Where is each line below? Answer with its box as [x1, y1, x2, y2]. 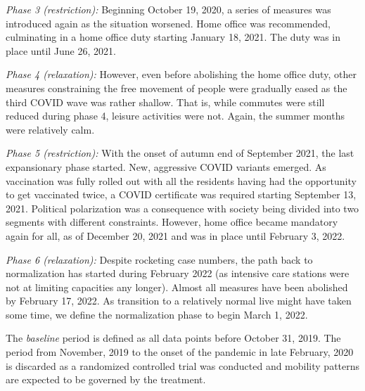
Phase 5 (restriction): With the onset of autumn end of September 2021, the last [6, 146, 354, 160]
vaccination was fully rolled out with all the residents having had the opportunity [6, 173, 357, 188]
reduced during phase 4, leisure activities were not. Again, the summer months [6, 108, 345, 123]
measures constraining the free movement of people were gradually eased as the [6, 80, 347, 95]
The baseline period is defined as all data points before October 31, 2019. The [6, 331, 341, 345]
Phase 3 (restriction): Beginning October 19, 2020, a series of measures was [6, 2, 331, 16]
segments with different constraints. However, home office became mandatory [6, 214, 338, 229]
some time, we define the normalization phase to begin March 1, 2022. [6, 307, 308, 321]
